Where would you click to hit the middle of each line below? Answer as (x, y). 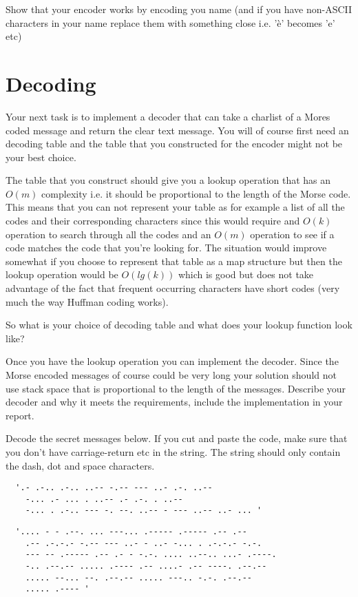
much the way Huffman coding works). (87, 301)
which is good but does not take (246, 274)
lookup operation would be (62, 274)
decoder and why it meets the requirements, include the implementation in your (174, 402)
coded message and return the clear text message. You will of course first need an (177, 130)
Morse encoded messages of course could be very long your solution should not (171, 375)
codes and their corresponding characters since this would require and (153, 221)
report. (20, 415)
